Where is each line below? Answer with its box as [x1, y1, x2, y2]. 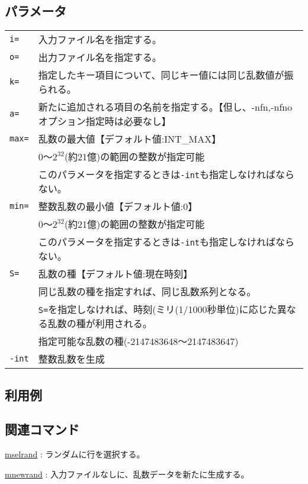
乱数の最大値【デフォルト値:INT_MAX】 [38, 132, 222, 146]
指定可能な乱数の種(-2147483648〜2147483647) [38, 334, 239, 349]
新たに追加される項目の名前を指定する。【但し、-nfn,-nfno [38, 100, 293, 114]
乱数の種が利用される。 [47, 317, 152, 331]
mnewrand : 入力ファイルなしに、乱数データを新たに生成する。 [5, 467, 249, 480]
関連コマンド [5, 420, 79, 438]
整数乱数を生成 [38, 352, 105, 366]
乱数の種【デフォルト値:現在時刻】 [38, 267, 193, 281]
